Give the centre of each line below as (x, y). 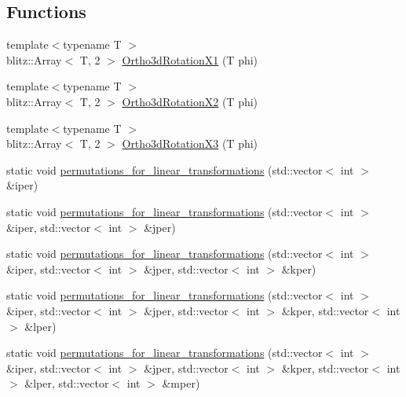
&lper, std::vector (67, 383)
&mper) (181, 383)
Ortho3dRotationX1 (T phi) (190, 59)
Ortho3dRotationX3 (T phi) (190, 143)
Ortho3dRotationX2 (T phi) (190, 101)
